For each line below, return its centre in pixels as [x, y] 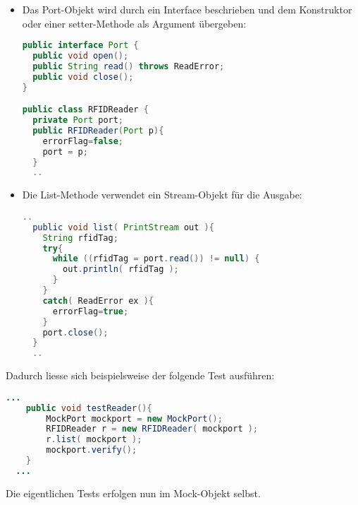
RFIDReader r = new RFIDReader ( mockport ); [152, 429]
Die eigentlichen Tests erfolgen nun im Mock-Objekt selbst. [133, 493]
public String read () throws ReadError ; [129, 66]
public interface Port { [80, 46]
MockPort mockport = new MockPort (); [134, 418]
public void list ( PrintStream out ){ [123, 227]
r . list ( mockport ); [94, 440]
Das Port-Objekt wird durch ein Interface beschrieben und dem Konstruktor [187, 9]
